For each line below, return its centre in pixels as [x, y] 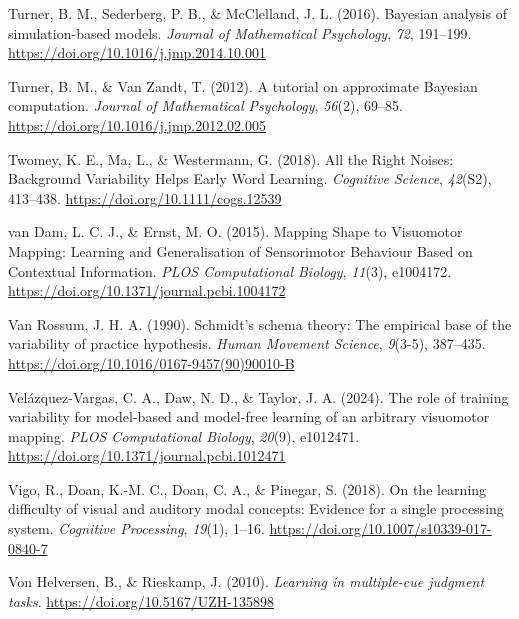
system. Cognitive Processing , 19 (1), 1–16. [136, 528]
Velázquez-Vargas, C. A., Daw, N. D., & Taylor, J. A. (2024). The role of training [258, 396]
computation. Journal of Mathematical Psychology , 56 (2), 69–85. [205, 105]
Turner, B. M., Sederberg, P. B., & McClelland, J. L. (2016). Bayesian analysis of [257, 13]
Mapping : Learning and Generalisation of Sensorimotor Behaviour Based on [240, 250]
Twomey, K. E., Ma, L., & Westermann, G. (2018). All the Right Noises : [231, 158]
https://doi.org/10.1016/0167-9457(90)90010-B [151, 362]
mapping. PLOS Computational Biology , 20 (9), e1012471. [184, 435]
